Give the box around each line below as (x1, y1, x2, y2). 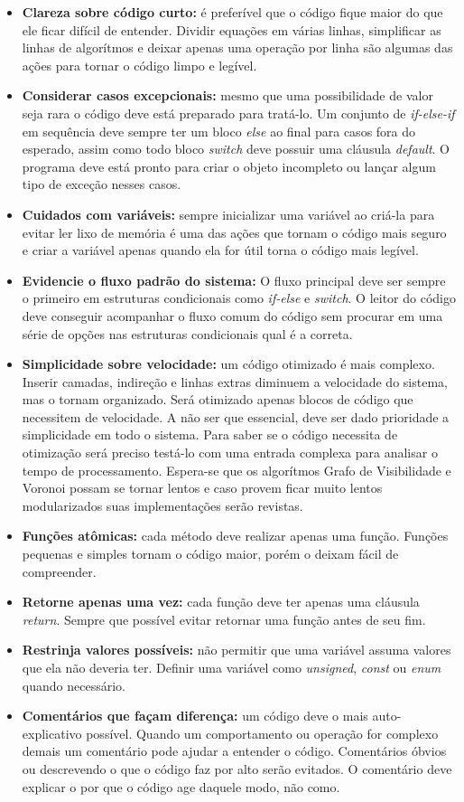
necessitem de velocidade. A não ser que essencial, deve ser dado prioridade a (22, 407, 450, 426)
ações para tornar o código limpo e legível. (22, 55, 257, 74)
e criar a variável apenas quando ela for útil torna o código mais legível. (22, 241, 419, 259)
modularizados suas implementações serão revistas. (22, 495, 303, 514)
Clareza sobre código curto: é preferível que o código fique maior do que (22, 3, 443, 21)
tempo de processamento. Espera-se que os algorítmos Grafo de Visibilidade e (22, 460, 451, 479)
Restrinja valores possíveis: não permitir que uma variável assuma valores (22, 640, 451, 659)
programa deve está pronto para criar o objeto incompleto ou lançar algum (22, 156, 436, 175)
